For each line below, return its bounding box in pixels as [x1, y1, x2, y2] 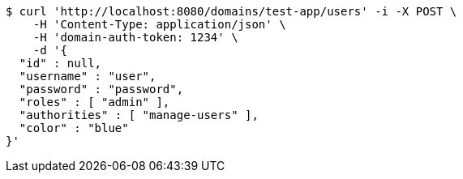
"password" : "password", [19, 83, 184, 96]
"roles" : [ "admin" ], [19, 96, 170, 109]
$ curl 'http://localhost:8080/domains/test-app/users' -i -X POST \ [6, 5, 457, 18]
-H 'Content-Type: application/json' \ [32, 18, 286, 31]
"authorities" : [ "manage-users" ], [19, 109, 259, 121]
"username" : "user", [19, 70, 156, 83]
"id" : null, [19, 57, 102, 70]
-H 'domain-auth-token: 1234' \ [32, 31, 238, 44]
